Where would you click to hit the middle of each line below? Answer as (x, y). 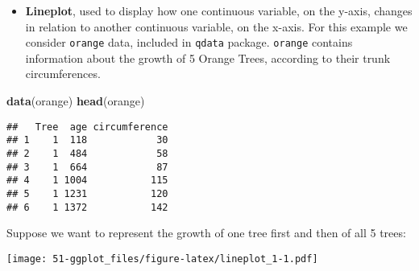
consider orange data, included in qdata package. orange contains (189, 42)
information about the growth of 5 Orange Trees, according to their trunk (208, 57)
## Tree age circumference (87, 127)
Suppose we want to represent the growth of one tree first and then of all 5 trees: (206, 233)
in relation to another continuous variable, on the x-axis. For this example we (216, 26)
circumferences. (63, 74)
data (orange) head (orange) (76, 101)
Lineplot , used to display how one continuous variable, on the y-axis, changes (219, 10)
